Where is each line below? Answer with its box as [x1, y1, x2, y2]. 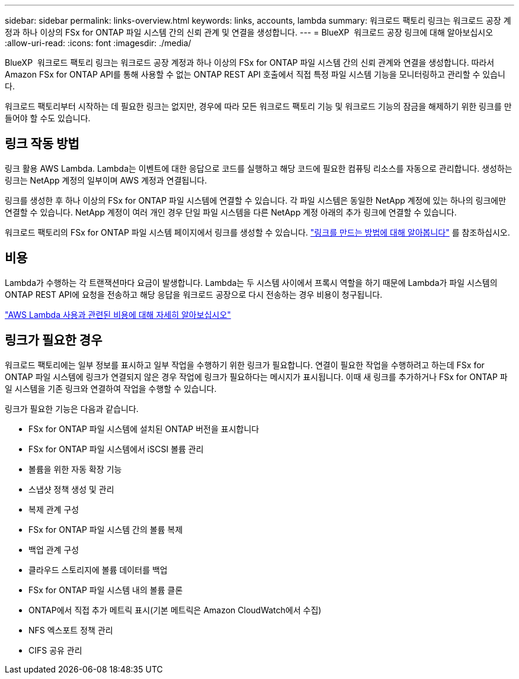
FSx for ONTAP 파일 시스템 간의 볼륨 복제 [28, 524, 183, 535]
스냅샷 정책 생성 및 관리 [28, 484, 114, 494]
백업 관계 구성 [28, 544, 79, 555]
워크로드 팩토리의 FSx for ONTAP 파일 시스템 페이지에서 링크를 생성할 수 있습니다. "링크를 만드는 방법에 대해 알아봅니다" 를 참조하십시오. [5, 227, 510, 237]
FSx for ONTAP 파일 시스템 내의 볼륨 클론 [28, 584, 183, 595]
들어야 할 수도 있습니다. [5, 113, 91, 123]
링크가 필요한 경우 [5, 333, 102, 348]
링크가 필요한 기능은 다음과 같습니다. [5, 403, 139, 414]
